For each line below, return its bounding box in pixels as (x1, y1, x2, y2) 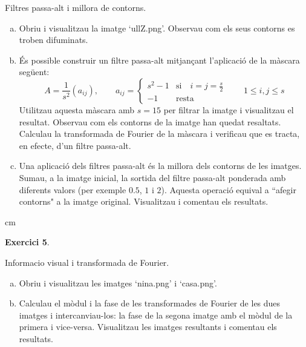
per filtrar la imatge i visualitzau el (163, 103, 294, 116)
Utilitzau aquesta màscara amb (19, 103, 135, 116)
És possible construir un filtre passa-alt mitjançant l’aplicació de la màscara (19, 53, 300, 66)
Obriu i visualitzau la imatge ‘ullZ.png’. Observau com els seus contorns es (19, 21, 295, 34)
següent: (19, 65, 50, 78)
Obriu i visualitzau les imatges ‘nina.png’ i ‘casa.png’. (19, 276, 217, 289)
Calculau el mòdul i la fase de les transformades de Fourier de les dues (19, 297, 281, 309)
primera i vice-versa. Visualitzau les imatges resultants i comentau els (19, 320, 277, 333)
